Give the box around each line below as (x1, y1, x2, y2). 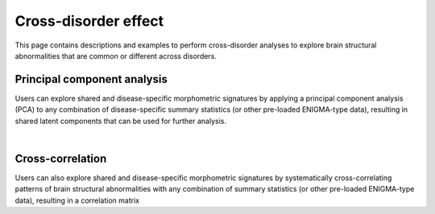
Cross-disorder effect (14, 12, 164, 30)
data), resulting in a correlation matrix (14, 195, 140, 205)
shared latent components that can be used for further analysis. (14, 116, 227, 126)
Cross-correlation (14, 151, 107, 165)
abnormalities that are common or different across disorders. (14, 51, 217, 60)
